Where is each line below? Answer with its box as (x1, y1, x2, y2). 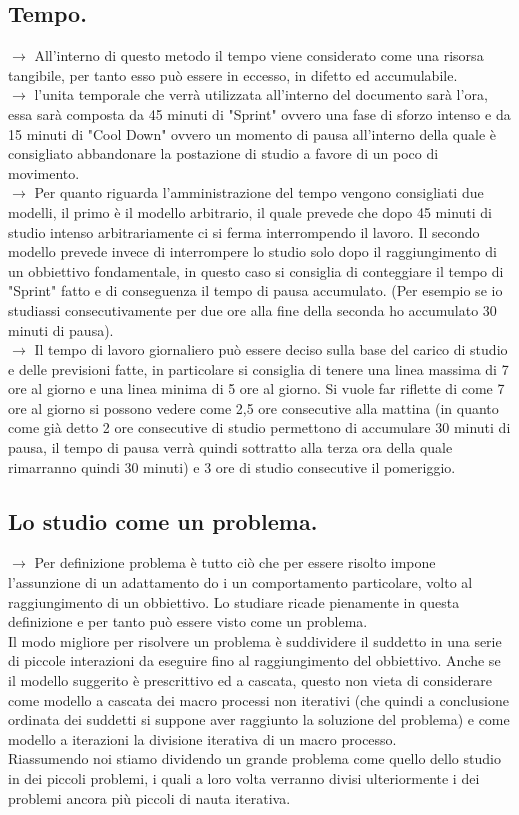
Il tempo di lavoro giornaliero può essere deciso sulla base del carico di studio (34, 339, 508, 360)
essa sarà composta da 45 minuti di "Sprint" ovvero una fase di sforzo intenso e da (8, 103, 511, 124)
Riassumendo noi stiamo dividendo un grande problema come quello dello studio (8, 748, 501, 769)
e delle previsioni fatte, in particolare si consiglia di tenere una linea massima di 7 (8, 358, 509, 379)
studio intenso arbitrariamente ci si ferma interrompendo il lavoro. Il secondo (8, 221, 480, 242)
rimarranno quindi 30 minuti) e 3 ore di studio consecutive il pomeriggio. (8, 456, 456, 477)
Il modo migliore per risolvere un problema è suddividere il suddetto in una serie (8, 630, 502, 651)
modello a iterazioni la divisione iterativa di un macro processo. (8, 728, 397, 749)
